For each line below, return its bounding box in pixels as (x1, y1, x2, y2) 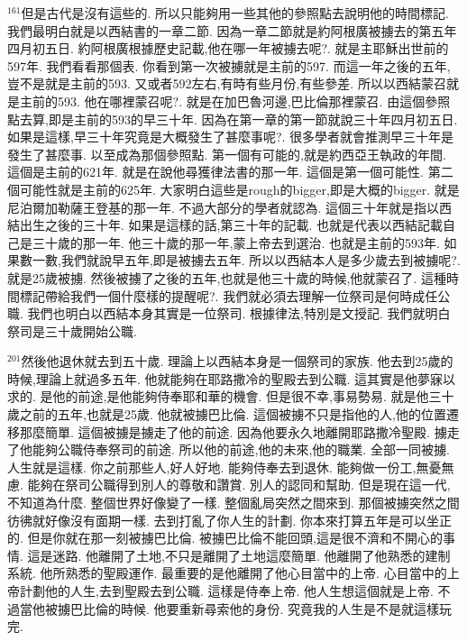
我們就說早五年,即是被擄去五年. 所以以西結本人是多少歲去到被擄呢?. (60, 251, 461, 270)
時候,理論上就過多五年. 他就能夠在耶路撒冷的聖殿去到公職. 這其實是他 (7, 369, 417, 388)
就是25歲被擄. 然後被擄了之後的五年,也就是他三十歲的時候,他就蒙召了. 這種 (7, 268, 446, 287)
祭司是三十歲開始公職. (7, 321, 137, 340)
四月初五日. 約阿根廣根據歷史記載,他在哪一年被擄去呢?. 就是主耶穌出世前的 (7, 39, 449, 58)
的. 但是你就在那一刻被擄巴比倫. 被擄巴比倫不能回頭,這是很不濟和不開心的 (7, 528, 443, 547)
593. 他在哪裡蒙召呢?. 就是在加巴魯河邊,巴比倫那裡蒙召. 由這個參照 (57, 91, 451, 110)
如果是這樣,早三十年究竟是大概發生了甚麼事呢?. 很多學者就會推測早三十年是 (7, 127, 454, 146)
